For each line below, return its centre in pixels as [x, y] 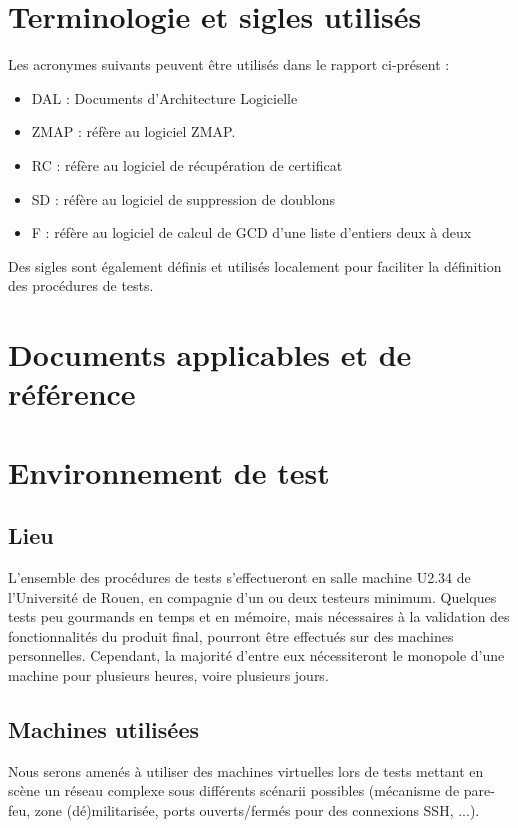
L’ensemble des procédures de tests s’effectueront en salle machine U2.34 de [239, 577]
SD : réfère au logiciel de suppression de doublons [183, 198]
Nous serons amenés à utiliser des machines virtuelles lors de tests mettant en [246, 770]
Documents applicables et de [210, 354]
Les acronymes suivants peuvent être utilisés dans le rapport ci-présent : [229, 64]
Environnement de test [169, 471]
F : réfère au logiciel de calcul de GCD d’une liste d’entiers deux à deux [251, 232]
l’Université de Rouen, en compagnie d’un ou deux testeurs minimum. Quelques [252, 596]
